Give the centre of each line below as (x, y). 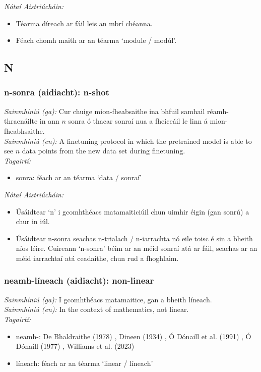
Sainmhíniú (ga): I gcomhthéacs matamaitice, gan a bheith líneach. (108, 299)
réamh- (218, 111)
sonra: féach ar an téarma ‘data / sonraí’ (79, 177)
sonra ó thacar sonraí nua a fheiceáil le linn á (138, 121)
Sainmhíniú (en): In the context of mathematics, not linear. (96, 309)
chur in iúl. (33, 221)
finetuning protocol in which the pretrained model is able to (159, 141)
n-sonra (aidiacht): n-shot (57, 92)
